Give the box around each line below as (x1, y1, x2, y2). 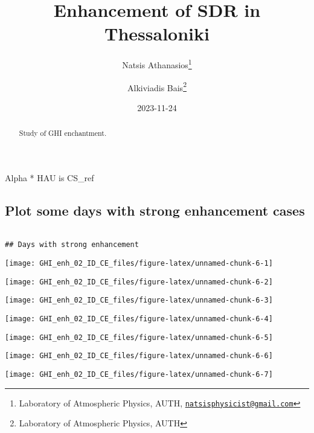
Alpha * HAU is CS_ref (5, 171, 94, 184)
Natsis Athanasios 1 (122, 57, 192, 71)
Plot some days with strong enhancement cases (5, 200, 305, 219)
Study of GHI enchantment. (19, 128, 107, 138)
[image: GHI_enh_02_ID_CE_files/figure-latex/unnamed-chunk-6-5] (5, 333, 273, 342)
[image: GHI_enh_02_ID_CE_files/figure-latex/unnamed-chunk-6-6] (5, 351, 273, 361)
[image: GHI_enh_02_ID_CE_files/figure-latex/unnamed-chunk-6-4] (5, 314, 273, 323)
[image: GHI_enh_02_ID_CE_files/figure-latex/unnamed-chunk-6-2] (5, 277, 273, 286)
